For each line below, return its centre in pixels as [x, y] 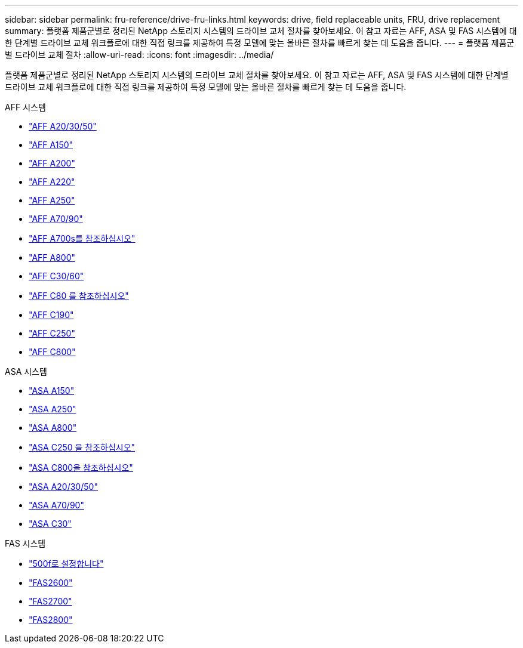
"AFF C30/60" [56, 276]
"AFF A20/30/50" [63, 126]
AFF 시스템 [25, 107]
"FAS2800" [51, 620]
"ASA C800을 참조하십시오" [81, 468]
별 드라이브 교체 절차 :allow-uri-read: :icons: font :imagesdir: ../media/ [139, 55]
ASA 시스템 [26, 371]
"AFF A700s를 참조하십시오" [82, 238]
